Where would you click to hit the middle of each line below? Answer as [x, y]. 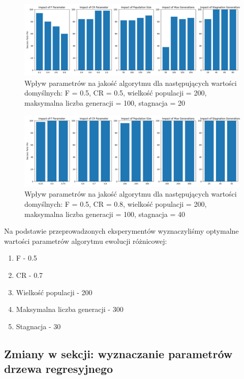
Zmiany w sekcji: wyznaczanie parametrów [118, 353]
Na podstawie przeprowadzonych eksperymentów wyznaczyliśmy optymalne [121, 231]
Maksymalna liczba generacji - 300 [70, 309]
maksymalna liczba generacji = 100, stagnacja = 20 [105, 102]
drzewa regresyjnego [59, 369]
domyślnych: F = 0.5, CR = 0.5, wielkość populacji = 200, [116, 93]
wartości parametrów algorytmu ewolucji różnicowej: [86, 241]
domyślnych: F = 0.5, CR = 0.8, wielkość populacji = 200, [116, 203]
